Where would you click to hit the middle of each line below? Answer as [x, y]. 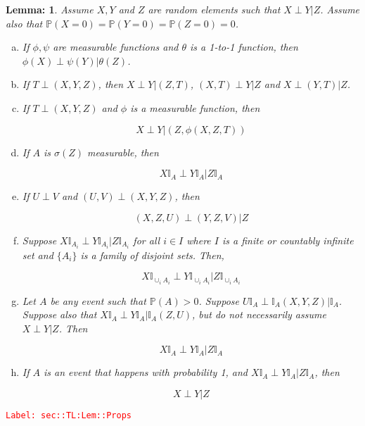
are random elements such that [214, 9]
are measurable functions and [116, 47]
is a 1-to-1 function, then [244, 47]
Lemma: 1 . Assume [50, 9]
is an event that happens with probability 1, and [146, 372]
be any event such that [98, 300]
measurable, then [123, 152]
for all [147, 240]
